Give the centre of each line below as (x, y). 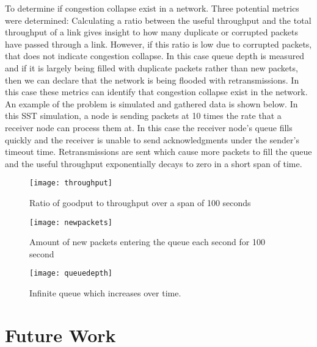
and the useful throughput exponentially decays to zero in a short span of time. (154, 163)
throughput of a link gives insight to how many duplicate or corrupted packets (151, 32)
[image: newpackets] (71, 222)
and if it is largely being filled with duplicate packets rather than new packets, (151, 67)
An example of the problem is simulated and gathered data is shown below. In (151, 103)
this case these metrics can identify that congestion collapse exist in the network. (156, 92)
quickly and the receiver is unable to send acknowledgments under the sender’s (152, 139)
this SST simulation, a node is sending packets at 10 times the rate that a (143, 116)
